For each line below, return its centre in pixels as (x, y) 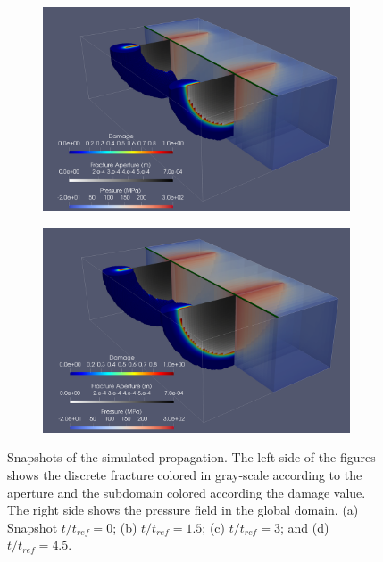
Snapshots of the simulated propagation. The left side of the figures (191, 457)
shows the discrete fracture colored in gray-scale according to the (185, 475)
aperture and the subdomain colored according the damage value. (187, 492)
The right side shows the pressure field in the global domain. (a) (183, 510)
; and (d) (305, 527)
